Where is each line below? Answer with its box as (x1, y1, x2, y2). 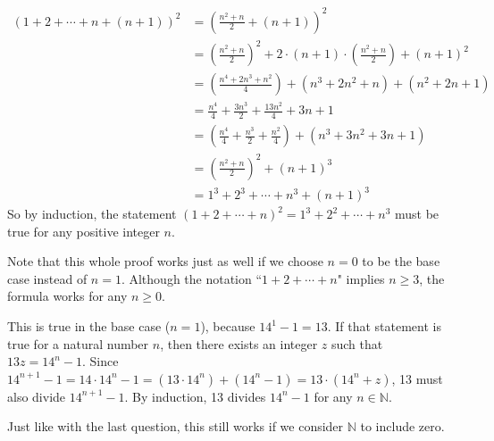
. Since (81, 352, 119, 370)
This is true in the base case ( (7, 317, 171, 336)
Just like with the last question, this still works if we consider (7, 417, 344, 436)
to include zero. (360, 417, 445, 436)
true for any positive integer (7, 221, 160, 240)
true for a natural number (7, 334, 149, 353)
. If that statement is (327, 317, 441, 336)
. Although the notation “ (121, 269, 263, 287)
